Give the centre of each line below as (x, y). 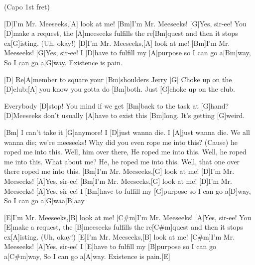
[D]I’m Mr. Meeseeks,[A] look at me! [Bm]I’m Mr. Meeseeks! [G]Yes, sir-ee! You (125, 23)
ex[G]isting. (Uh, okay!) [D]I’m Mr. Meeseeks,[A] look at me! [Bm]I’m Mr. (117, 43)
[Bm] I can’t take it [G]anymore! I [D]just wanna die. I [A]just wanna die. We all (127, 132)
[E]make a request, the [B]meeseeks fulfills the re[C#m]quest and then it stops (124, 227)
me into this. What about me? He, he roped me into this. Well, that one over (122, 161)
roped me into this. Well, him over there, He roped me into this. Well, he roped (125, 152)
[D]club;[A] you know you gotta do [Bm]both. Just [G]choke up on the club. (120, 89)
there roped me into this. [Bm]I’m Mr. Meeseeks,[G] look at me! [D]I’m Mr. (119, 171)
